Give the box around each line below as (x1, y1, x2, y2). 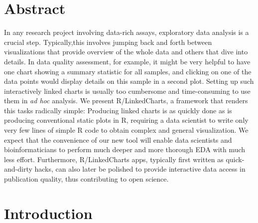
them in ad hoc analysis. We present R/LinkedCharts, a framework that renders (4, 95, 248, 106)
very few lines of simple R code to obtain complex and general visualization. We (4, 125, 249, 135)
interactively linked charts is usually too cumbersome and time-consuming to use (4, 85, 251, 96)
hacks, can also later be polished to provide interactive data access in (34, 164, 246, 174)
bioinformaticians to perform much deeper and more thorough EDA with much (4, 144, 246, 155)
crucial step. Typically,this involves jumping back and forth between (4, 36, 212, 47)
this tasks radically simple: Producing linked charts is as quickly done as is (4, 105, 232, 115)
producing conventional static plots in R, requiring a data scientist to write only (4, 115, 249, 125)
